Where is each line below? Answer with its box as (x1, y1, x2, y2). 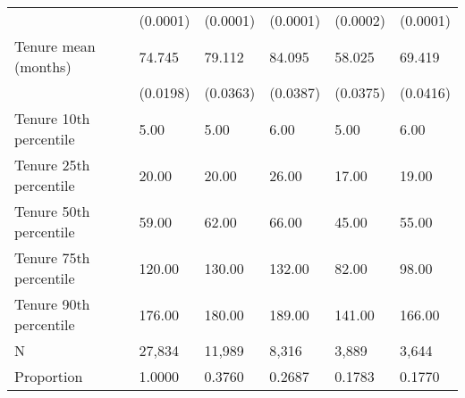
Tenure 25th (14, 154, 90, 175)
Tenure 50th (14, 201, 90, 221)
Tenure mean (14, 36, 96, 56)
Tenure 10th (14, 108, 90, 129)
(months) (14, 56, 72, 77)
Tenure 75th (14, 247, 90, 268)
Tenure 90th (14, 294, 90, 314)
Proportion (14, 366, 83, 386)
